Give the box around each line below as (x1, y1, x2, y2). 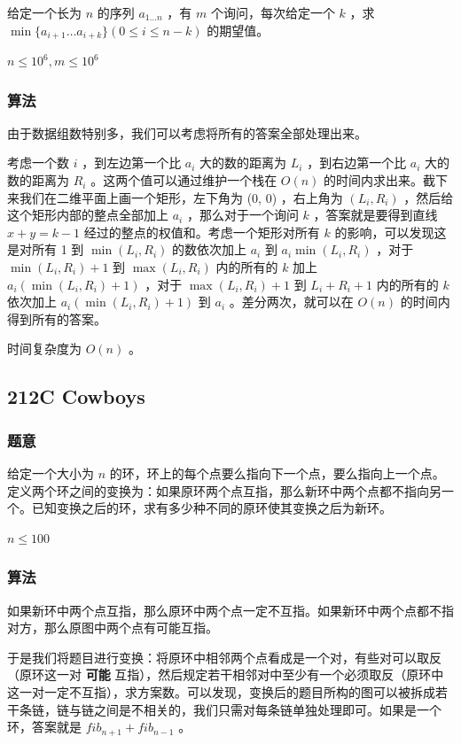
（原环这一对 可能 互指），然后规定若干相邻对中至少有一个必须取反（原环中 (7, 665, 444, 684)
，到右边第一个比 (307, 153, 407, 172)
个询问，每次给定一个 (210, 4, 335, 21)
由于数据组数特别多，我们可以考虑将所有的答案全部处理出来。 (7, 123, 367, 142)
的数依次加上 (171, 240, 246, 259)
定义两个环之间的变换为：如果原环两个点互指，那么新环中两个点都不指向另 (7, 481, 441, 500)
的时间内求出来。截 (324, 171, 436, 190)
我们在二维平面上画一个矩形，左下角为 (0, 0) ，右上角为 (19, 188, 343, 206)
